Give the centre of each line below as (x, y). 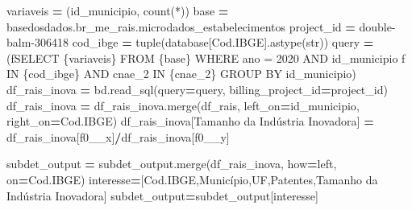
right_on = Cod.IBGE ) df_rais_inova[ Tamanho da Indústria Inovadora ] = (190, 121)
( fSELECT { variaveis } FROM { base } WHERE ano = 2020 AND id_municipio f (206, 58)
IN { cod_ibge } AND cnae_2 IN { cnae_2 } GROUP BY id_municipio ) (181, 74)
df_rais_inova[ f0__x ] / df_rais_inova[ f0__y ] (118, 136)
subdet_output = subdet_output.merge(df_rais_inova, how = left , (172, 164)
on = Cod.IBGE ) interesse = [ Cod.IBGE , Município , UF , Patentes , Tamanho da (192, 179)
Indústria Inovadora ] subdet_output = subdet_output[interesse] (162, 195)
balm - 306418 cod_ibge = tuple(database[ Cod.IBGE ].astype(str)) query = (190, 42)
